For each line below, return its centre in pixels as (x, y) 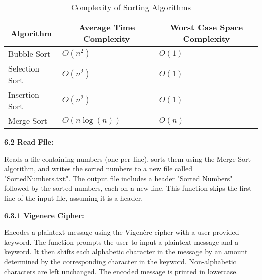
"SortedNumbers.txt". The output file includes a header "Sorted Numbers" (118, 178)
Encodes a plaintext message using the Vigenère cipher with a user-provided (122, 232)
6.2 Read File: (29, 142)
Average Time (107, 27)
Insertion (24, 94)
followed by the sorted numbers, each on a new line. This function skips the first (128, 188)
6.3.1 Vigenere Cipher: (44, 215)
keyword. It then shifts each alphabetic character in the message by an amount (126, 252)
